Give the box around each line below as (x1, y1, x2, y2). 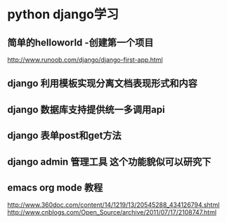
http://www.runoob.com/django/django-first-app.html (7, 55, 163, 64)
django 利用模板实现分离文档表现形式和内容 (7, 78, 198, 90)
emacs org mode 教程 (7, 182, 103, 194)
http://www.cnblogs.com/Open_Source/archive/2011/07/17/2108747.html (7, 208, 216, 217)
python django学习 (7, 6, 119, 22)
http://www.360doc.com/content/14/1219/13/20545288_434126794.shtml (7, 201, 220, 209)
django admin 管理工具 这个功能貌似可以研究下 (7, 156, 212, 168)
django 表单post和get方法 (7, 130, 122, 142)
